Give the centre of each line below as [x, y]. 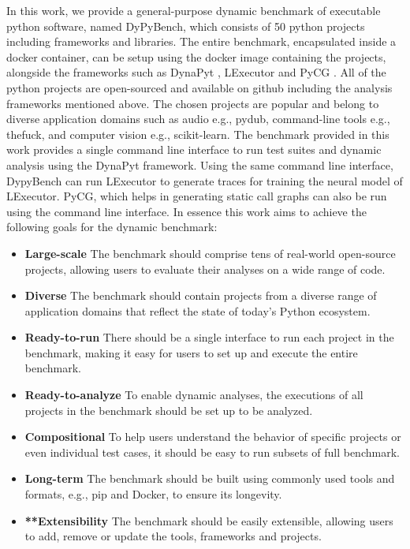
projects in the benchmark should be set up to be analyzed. [169, 410]
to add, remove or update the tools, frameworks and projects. [173, 536]
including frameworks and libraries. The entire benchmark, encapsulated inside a [201, 41]
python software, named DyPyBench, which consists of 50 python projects [186, 26]
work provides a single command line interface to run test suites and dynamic [194, 149]
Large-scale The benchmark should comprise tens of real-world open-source [210, 253]
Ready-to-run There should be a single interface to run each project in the [209, 337]
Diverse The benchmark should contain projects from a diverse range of [201, 295]
